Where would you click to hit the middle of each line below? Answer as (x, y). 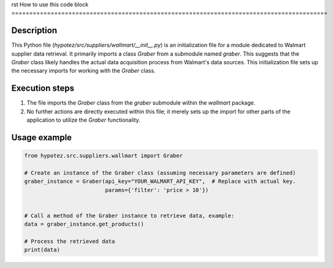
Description (34, 31)
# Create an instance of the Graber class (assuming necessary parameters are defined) (160, 173)
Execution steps (43, 88)
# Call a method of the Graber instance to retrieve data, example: (129, 215)
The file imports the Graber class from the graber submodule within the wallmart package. (141, 103)
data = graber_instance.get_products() (84, 224)
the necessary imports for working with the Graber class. (83, 71)
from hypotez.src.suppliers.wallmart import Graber (104, 156)
